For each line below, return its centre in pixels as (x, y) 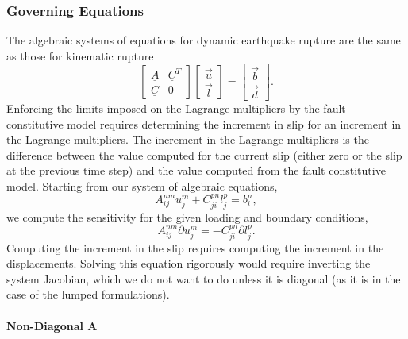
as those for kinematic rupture (80, 55)
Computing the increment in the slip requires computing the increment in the (195, 247)
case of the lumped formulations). (88, 294)
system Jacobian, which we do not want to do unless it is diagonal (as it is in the (204, 278)
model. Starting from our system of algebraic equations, (142, 185)
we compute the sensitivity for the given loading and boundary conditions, (187, 216)
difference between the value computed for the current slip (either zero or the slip (204, 154)
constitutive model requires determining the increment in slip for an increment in (204, 123)
